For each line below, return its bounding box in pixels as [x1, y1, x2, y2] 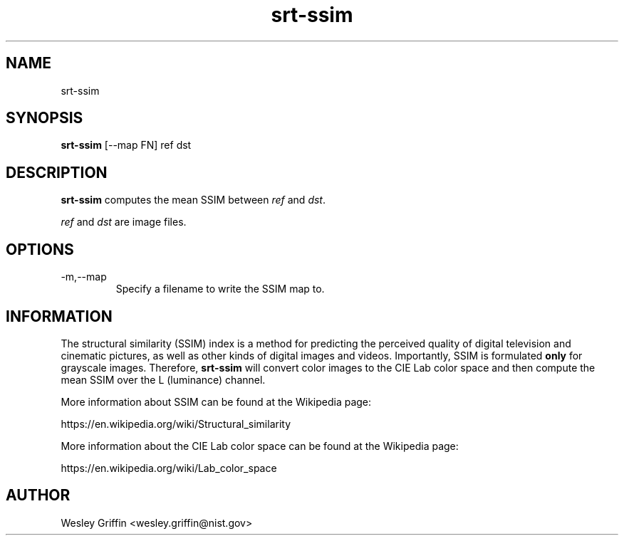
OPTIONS [6, 240, 74, 258]
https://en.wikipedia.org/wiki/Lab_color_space [61, 461, 277, 474]
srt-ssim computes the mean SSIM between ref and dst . [61, 194, 326, 206]
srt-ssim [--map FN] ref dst [61, 139, 192, 152]
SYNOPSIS [6, 109, 83, 127]
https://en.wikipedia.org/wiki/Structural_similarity [61, 417, 291, 430]
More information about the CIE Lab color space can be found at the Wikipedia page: [61, 439, 459, 452]
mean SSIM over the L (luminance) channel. [61, 373, 266, 386]
